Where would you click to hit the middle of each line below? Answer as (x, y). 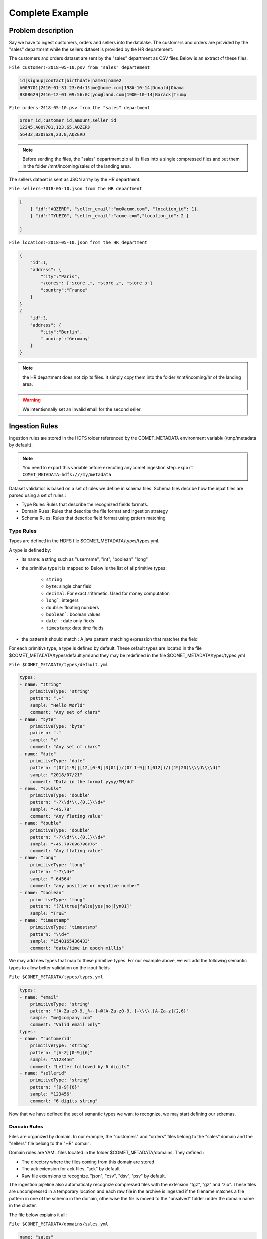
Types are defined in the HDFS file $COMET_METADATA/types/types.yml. (84, 541)
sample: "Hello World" (57, 705)
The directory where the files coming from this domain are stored (88, 1162)
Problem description (41, 30)
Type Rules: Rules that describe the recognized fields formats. (85, 504)
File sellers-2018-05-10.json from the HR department (76, 189)
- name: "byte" (38, 719)
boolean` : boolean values (73, 614)
